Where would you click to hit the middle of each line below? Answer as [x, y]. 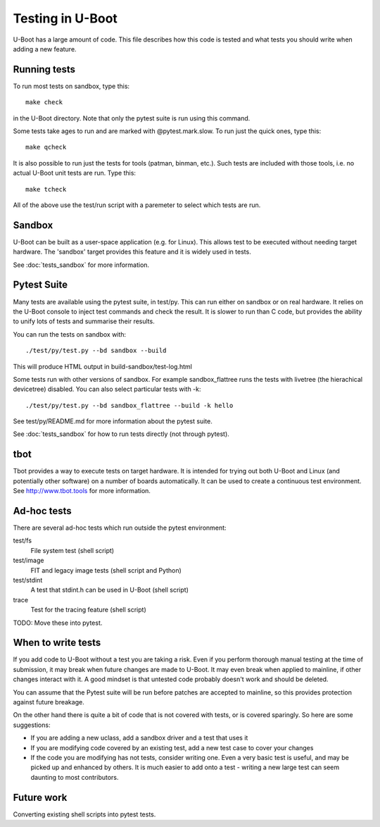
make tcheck [46, 189]
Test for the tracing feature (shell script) [89, 610]
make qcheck [46, 147]
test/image [28, 561]
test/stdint [28, 580]
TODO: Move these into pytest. [58, 623]
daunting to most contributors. [75, 777]
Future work [40, 797]
